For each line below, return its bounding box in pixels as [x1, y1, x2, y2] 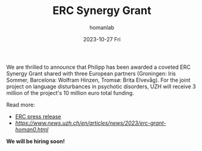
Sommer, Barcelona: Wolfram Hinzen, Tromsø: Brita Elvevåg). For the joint [6, 76, 191, 83]
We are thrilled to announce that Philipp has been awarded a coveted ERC [6, 63, 191, 71]
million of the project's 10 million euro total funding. [6, 89, 135, 96]
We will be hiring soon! [6, 138, 65, 145]
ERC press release [15, 113, 62, 120]
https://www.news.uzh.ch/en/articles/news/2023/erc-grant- [15, 119, 167, 127]
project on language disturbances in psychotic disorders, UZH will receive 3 [6, 83, 196, 90]
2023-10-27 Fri [82, 35, 121, 43]
